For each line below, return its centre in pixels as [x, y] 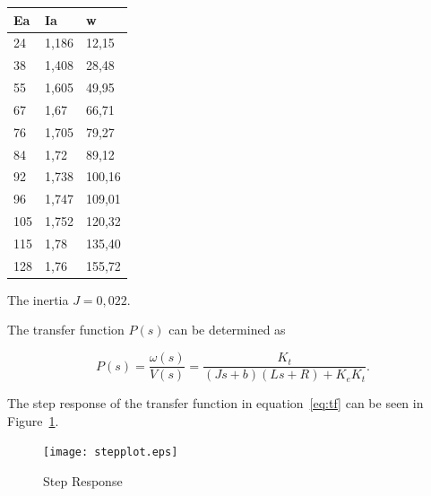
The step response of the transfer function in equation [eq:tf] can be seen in [215, 403]
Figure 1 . [33, 420]
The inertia [38, 299]
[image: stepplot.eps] [111, 452]
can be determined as [227, 330]
